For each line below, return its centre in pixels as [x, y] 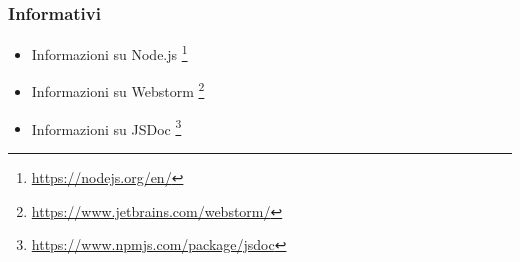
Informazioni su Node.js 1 [109, 52]
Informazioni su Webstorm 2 [118, 90]
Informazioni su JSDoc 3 [106, 127]
